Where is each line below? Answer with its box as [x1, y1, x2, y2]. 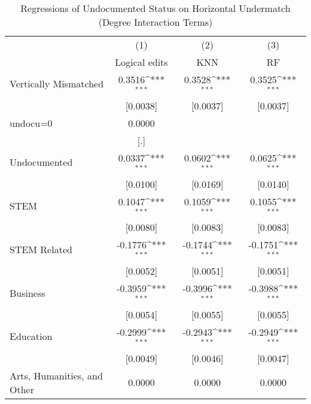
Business [10, 285, 45, 300]
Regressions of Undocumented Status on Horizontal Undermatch [20, 1, 291, 15]
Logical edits [115, 55, 168, 69]
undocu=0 [10, 116, 53, 130]
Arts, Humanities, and [10, 368, 103, 382]
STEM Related [10, 242, 72, 256]
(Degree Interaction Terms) [98, 15, 213, 29]
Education [10, 329, 53, 344]
